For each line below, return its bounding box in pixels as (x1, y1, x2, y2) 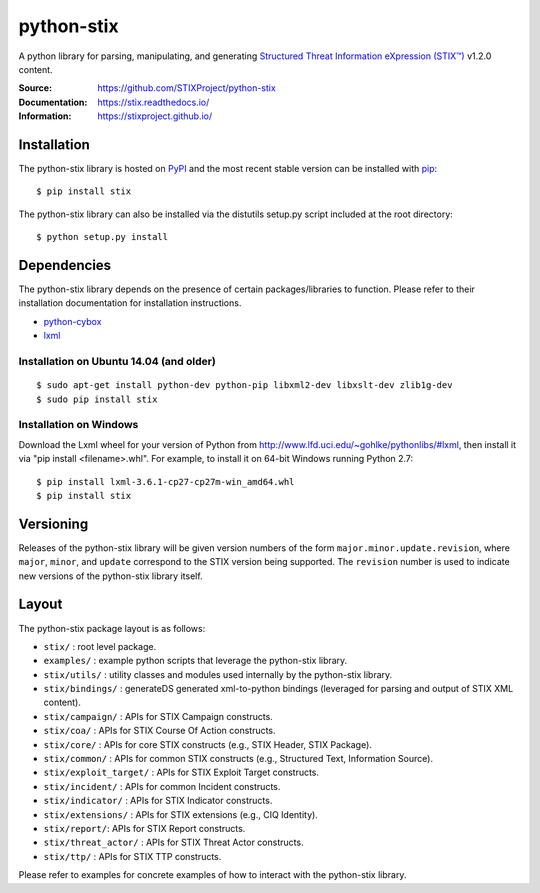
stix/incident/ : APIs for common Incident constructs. (43, 780, 281, 792)
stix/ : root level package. (43, 640, 157, 652)
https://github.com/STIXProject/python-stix (97, 82, 277, 94)
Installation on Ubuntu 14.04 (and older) (18, 355, 217, 369)
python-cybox (43, 315, 102, 327)
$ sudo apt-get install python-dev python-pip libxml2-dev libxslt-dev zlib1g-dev (36, 380, 453, 391)
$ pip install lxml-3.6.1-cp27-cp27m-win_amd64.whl (36, 476, 295, 487)
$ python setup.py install (36, 231, 169, 243)
